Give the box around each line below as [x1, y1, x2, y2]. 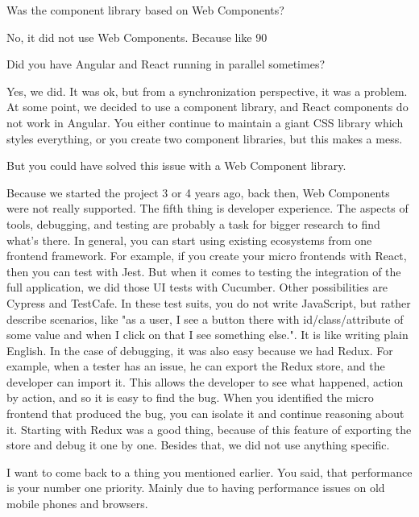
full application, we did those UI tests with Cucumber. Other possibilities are [6, 279, 388, 296]
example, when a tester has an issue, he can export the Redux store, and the [6, 358, 385, 374]
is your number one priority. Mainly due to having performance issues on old [6, 479, 385, 496]
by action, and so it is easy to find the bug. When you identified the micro [6, 389, 374, 406]
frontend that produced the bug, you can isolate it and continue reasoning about [6, 405, 404, 422]
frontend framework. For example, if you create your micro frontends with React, [6, 247, 407, 264]
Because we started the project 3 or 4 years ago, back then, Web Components [6, 184, 390, 201]
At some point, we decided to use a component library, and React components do [6, 98, 409, 115]
